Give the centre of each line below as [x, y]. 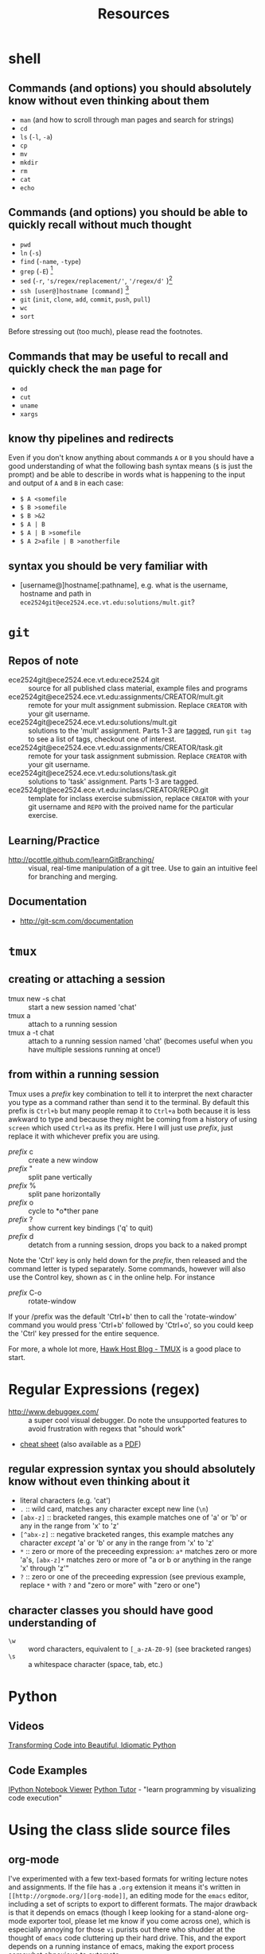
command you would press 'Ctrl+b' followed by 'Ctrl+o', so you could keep [131, 1325]
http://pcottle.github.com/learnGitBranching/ [82, 860]
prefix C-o [25, 1292]
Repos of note [44, 661]
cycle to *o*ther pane [64, 1211]
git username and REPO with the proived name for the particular [131, 807]
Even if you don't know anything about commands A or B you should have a [131, 458]
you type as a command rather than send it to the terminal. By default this [129, 1102]
